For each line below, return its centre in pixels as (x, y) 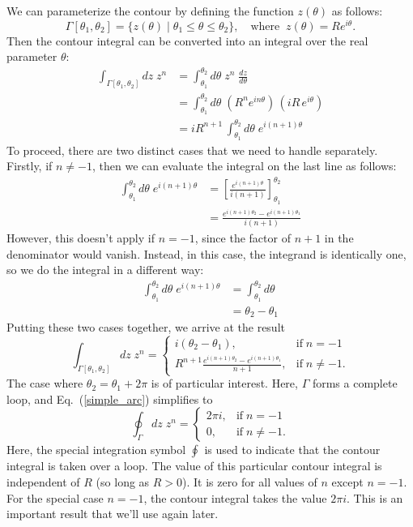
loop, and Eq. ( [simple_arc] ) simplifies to (110, 398)
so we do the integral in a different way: (105, 270)
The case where (45, 383)
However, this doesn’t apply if (81, 238)
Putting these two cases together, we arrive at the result (146, 327)
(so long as (123, 481)
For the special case (55, 497)
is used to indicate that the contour (292, 450)
